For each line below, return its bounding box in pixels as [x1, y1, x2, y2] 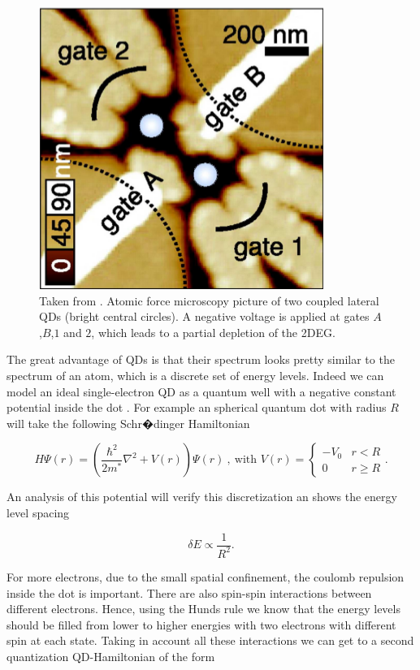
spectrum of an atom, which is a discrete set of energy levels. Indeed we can [6, 366, 384, 383]
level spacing [6, 504, 70, 521]
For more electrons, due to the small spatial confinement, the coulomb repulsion [6, 568, 405, 585]
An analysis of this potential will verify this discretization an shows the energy [6, 488, 397, 505]
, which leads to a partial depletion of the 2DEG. [91, 323, 336, 340]
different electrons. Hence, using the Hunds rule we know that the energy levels [6, 600, 401, 617]
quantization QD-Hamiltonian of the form [6, 647, 215, 664]
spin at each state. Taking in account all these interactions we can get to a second [6, 632, 414, 649]
